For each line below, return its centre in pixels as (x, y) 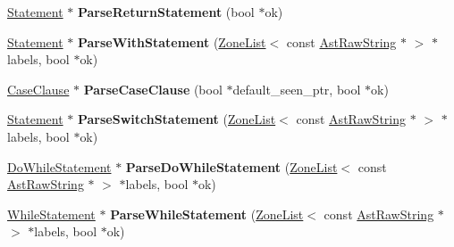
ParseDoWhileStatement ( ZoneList (231, 166)
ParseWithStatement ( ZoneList (172, 41)
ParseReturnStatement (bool (166, 12)
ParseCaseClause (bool (153, 89)
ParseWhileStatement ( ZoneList (207, 214)
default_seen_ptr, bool (297, 89)
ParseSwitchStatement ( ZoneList (177, 119)
